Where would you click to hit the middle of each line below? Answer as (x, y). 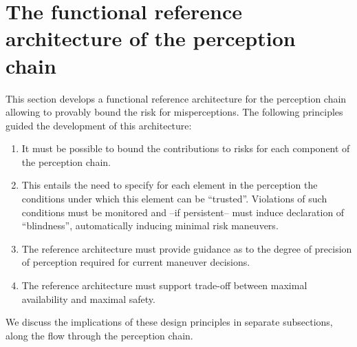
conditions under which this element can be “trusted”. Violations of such (174, 199)
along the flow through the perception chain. (99, 335)
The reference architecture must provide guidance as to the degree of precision (187, 248)
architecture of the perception (151, 38)
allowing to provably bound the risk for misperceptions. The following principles (174, 112)
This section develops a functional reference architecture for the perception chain (176, 98)
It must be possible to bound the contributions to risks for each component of (186, 148)
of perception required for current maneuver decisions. (136, 262)
